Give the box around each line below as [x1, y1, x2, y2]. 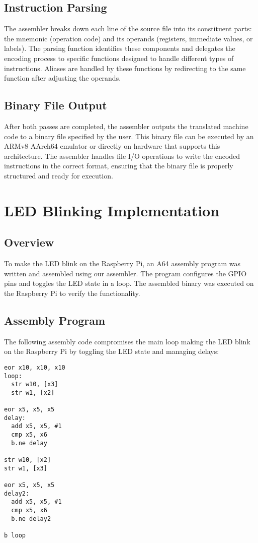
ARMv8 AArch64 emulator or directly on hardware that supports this [4, 141, 220, 151]
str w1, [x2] [11, 389, 55, 396]
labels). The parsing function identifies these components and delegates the [4, 43, 235, 53]
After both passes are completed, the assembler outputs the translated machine [4, 120, 248, 131]
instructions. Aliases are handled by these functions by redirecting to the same [4, 63, 246, 73]
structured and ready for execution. [4, 170, 113, 180]
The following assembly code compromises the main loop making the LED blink [4, 336, 250, 346]
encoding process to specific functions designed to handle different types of [4, 52, 234, 63]
